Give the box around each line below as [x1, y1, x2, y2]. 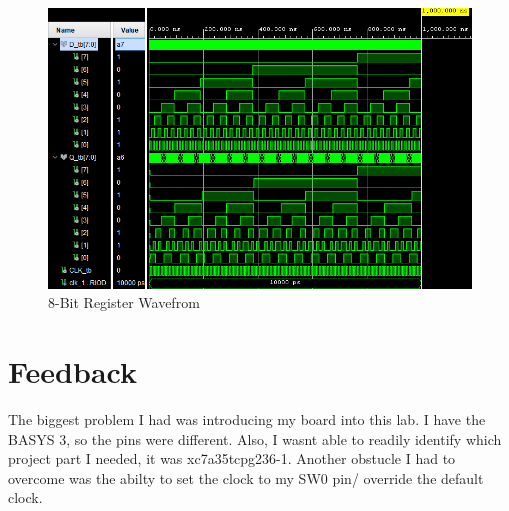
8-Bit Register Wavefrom [48, 292, 200, 313]
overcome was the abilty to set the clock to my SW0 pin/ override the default [8, 467, 484, 488]
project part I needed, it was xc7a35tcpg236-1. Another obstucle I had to [8, 448, 456, 469]
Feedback [8, 351, 137, 392]
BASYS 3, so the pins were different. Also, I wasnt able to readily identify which [8, 428, 502, 449]
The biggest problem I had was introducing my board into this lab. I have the [8, 408, 486, 429]
